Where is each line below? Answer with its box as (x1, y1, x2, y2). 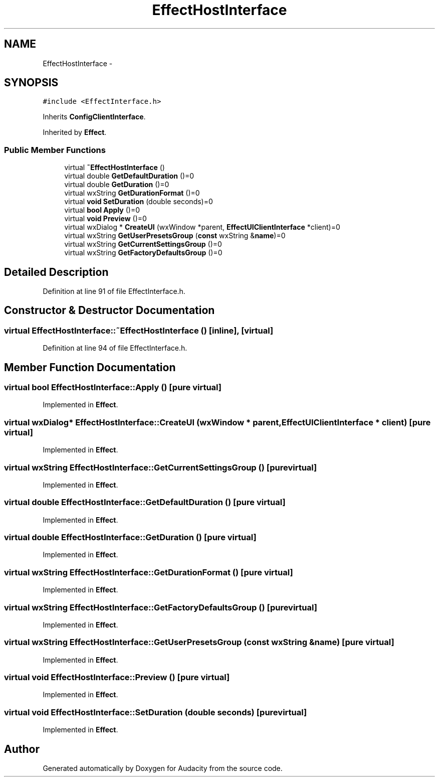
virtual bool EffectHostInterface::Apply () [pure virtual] (4, 382, 222, 393)
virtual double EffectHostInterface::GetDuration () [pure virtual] (4, 532, 257, 543)
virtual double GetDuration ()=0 (64, 180, 169, 189)
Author (4, 742, 40, 755)
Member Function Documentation (4, 361, 176, 374)
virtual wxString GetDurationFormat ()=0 (64, 189, 200, 198)
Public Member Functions (4, 144, 106, 155)
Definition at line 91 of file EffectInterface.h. (43, 287, 185, 296)
